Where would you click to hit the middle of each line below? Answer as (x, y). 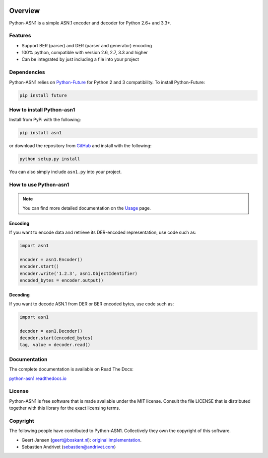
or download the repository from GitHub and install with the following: (80, 146)
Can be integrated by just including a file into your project (80, 59)
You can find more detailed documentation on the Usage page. (87, 208)
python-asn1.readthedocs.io (38, 378)
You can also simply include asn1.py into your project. (66, 172)
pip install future (43, 95)
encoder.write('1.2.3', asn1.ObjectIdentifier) (78, 273)
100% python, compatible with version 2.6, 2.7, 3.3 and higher (85, 53)
